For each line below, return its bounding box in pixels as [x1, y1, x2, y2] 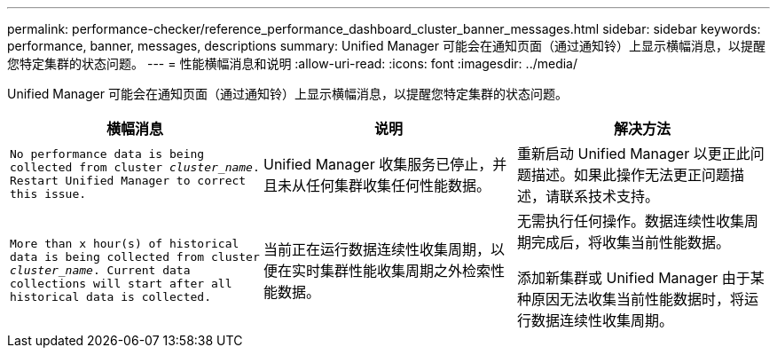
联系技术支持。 [559, 187, 659, 205]
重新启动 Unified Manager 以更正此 [516, 145, 750, 162]
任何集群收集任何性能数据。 [305, 177, 491, 194]
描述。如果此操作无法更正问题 [530, 166, 730, 184]
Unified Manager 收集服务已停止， [263, 155, 493, 173]
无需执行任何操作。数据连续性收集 [516, 212, 744, 230]
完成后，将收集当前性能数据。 [530, 233, 730, 251]
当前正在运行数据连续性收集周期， [263, 241, 491, 258]
